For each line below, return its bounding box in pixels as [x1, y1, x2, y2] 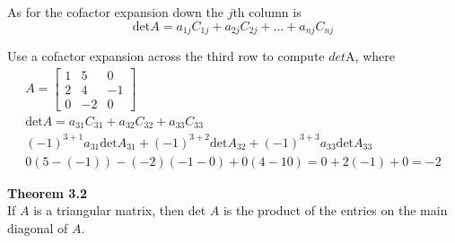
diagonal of [7, 219, 68, 237]
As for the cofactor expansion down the [7, 3, 223, 21]
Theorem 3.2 [7, 183, 87, 202]
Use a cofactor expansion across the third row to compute [7, 47, 325, 65]
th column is [232, 3, 302, 21]
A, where [346, 47, 395, 65]
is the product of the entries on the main [223, 201, 448, 220]
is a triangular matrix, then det [33, 201, 206, 220]
